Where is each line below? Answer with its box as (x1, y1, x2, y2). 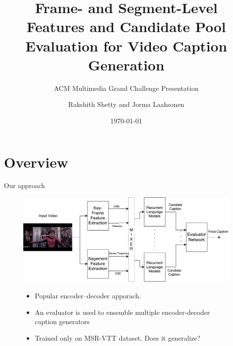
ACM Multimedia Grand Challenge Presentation (54, 83, 199, 93)
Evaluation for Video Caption (25, 35, 227, 55)
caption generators (34, 316, 90, 327)
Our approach (4, 180, 45, 190)
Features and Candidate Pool (26, 17, 226, 36)
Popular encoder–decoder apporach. (34, 290, 141, 300)
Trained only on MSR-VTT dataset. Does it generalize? (34, 332, 200, 343)
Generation (88, 54, 165, 74)
